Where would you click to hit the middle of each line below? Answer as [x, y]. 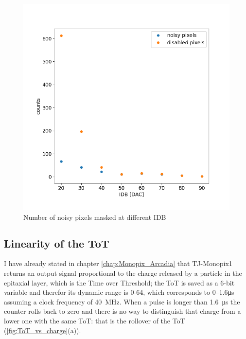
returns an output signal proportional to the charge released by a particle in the [123, 273]
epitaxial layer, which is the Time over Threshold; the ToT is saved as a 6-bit [119, 282]
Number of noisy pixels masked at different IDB [95, 217]
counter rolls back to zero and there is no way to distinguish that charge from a [123, 311]
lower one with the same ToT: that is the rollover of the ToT [95, 320]
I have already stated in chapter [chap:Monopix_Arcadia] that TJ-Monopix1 [118, 263]
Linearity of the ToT [57, 243]
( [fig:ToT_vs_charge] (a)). [43, 330]
